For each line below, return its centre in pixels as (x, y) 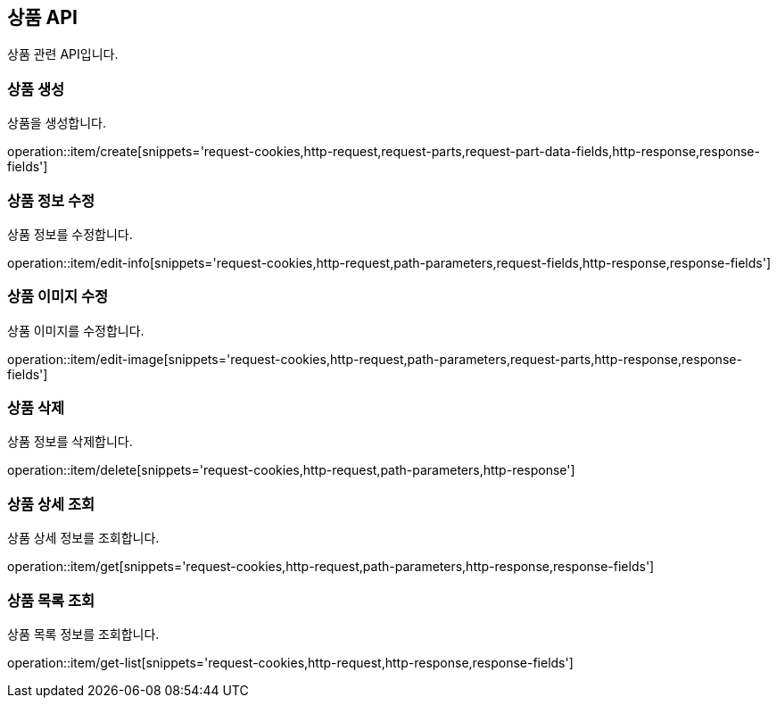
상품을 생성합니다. (57, 123)
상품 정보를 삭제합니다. (70, 442)
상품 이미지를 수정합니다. (76, 330)
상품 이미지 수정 (58, 297)
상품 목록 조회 (51, 600)
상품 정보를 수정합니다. (70, 234)
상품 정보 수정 (51, 200)
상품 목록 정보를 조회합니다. (83, 634)
